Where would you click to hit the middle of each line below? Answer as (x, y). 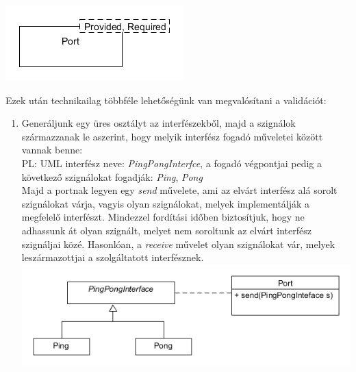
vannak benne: (52, 150)
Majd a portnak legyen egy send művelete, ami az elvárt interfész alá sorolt (179, 190)
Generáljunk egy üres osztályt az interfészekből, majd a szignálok (158, 123)
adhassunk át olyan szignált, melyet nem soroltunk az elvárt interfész (167, 230)
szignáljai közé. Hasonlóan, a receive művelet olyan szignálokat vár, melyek (178, 244)
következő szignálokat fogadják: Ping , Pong (112, 176)
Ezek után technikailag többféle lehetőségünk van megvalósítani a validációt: (166, 100)
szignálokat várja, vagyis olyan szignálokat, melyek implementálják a (166, 203)
